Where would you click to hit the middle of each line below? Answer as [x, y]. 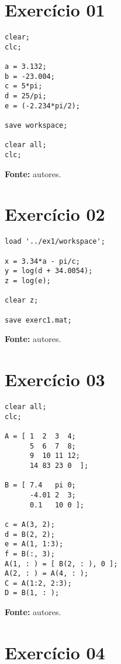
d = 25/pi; [26, 96]
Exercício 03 [55, 379]
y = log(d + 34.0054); [49, 271]
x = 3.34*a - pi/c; [42, 261]
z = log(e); [28, 281]
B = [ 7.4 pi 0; [40, 485]
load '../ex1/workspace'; [55, 242]
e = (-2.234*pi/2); [42, 106]
